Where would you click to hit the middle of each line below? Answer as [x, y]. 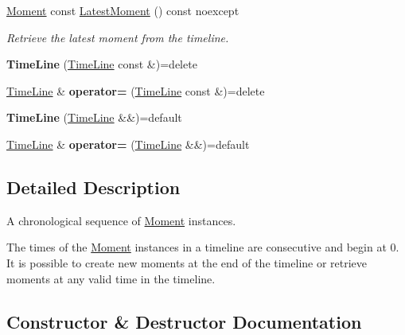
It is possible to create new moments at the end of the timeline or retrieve [187, 262]
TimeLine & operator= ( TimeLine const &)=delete [136, 90]
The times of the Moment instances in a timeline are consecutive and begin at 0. [203, 247]
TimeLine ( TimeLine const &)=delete [102, 64]
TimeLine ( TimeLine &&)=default [94, 117]
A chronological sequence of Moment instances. [121, 220]
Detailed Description [93, 187]
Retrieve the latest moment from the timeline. [118, 37]
